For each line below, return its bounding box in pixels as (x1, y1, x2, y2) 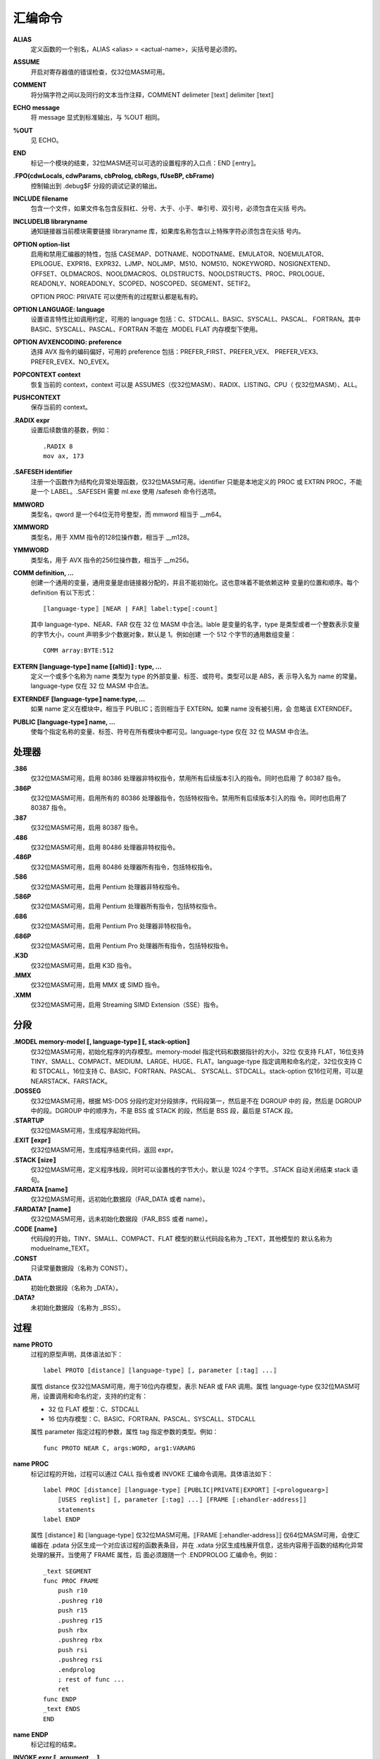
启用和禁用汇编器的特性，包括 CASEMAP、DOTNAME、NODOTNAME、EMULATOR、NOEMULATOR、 (30, 250, 328, 258)
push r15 (57, 1606, 88, 1615)
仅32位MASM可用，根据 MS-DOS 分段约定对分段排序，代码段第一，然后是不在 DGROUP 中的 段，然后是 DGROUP (30, 1096, 362, 1105)
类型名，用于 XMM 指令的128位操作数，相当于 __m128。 (30, 533, 194, 541)
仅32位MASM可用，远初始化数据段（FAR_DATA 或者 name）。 (30, 1195, 209, 1203)
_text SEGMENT (43, 1567, 91, 1575)
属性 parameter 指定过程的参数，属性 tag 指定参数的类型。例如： (30, 1428, 219, 1436)
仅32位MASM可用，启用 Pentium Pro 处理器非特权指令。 (30, 922, 196, 930)
